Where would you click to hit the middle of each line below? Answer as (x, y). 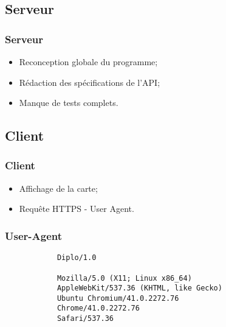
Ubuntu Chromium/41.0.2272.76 (118, 298)
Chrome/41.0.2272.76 (98, 308)
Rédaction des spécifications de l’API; (90, 82)
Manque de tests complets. (69, 103)
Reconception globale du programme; (88, 62)
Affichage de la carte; (58, 188)
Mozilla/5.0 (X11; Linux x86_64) (124, 278)
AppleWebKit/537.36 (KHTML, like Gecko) (139, 288)
